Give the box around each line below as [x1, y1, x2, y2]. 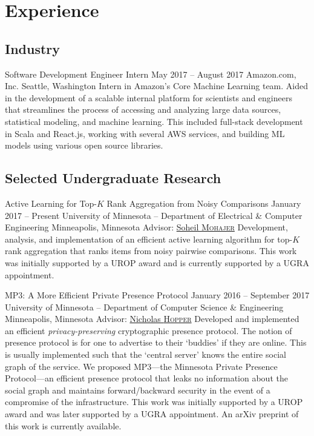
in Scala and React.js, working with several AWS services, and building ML [5, 127, 285, 139]
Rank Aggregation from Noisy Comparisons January [106, 196, 301, 209]
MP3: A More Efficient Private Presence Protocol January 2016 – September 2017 [5, 289, 310, 301]
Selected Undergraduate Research [5, 169, 221, 187]
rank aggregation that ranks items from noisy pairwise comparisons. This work [5, 244, 297, 257]
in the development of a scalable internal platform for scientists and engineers [5, 91, 292, 104]
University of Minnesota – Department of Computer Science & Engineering [5, 300, 284, 313]
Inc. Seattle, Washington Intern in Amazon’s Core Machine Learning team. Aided [5, 79, 309, 92]
